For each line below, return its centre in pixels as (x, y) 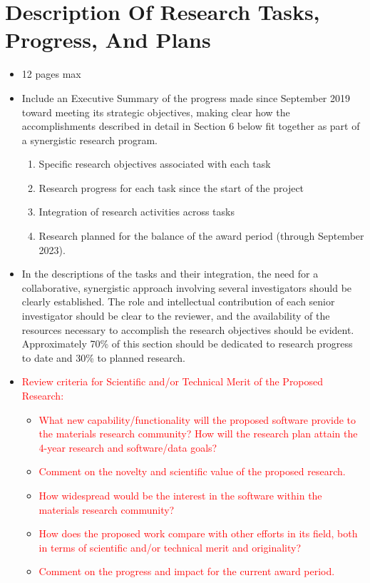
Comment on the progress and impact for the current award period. (187, 571)
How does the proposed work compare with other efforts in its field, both (198, 533)
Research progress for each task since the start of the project (171, 187)
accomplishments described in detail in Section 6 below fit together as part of (191, 126)
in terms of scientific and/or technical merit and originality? (170, 547)
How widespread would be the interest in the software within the (180, 495)
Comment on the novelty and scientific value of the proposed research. (192, 471)
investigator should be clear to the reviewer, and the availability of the (176, 316)
